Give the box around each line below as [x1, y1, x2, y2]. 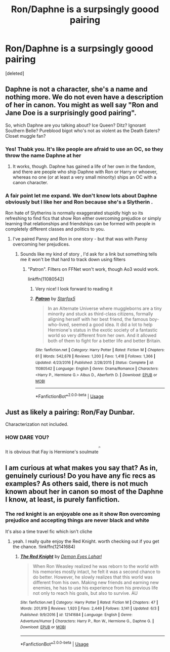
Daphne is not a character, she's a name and [5, 85, 148, 94]
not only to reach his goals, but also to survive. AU [32, 590, 138, 596]
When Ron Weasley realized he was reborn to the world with [32, 563, 159, 569]
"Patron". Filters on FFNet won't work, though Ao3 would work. [27, 266, 159, 272]
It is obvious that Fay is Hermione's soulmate [5, 449, 99, 455]
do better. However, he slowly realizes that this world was [32, 574, 153, 580]
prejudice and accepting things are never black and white [5, 517, 149, 524]
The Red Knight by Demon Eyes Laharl [20, 553, 102, 559]
